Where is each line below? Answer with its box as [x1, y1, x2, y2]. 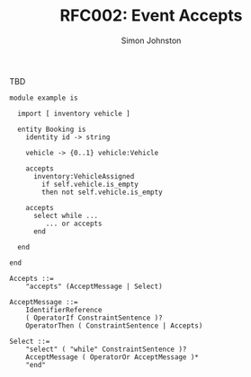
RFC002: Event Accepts [59, 5, 243, 26]
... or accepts [45, 219, 103, 228]
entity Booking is [17, 125, 87, 134]
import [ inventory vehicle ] [17, 109, 130, 118]
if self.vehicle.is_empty [41, 180, 139, 188]
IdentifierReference [25, 305, 103, 314]
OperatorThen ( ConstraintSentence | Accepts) [25, 320, 203, 330]
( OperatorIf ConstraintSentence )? [25, 313, 164, 322]
